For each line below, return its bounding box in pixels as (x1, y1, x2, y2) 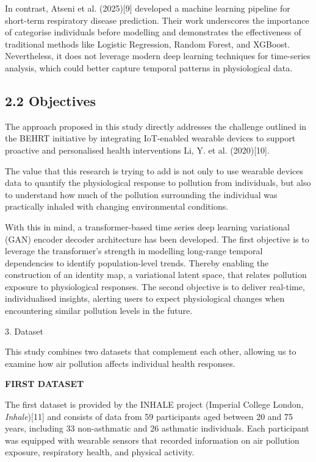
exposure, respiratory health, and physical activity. (5, 446, 195, 458)
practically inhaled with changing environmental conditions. (5, 200, 229, 213)
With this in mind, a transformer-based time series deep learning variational (5, 220, 290, 233)
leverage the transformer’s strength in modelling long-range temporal (5, 244, 263, 257)
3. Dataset (5, 324, 43, 337)
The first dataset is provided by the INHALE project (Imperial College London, (5, 398, 304, 411)
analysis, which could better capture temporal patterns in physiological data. (5, 61, 293, 74)
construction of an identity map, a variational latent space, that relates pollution (5, 268, 307, 281)
